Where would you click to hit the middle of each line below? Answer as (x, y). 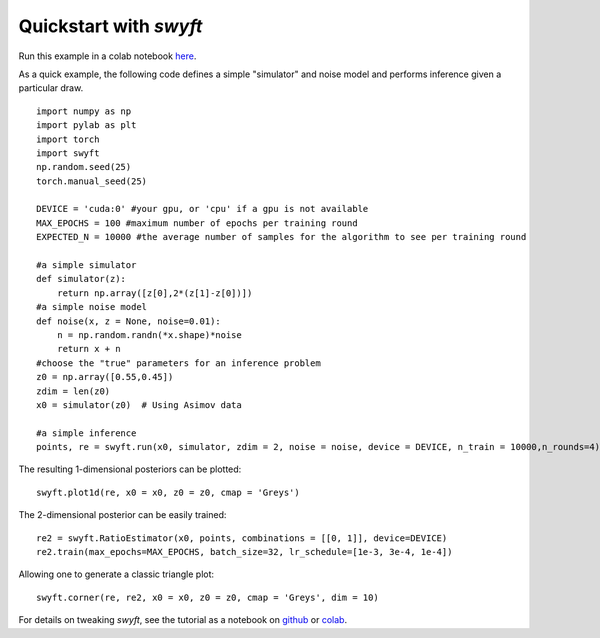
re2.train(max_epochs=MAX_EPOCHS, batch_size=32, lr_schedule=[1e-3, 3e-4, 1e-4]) (244, 552)
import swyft (68, 153)
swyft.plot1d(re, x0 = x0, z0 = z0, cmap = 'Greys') (168, 492)
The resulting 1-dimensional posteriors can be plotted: (130, 469)
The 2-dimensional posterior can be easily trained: (122, 515)
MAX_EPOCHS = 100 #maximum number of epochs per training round (197, 223)
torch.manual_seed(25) (92, 181)
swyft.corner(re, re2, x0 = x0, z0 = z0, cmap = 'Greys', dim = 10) (207, 597)
